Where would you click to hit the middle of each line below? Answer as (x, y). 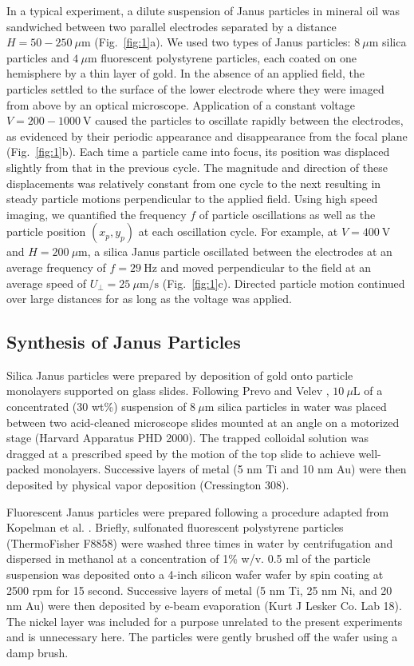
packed (23, 469)
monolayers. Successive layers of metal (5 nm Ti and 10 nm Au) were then (225, 469)
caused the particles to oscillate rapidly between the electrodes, (249, 120)
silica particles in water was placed (302, 407)
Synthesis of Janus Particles (124, 342)
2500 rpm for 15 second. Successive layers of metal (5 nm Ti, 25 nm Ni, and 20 (199, 590)
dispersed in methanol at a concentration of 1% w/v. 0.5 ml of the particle (189, 558)
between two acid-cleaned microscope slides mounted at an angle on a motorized (203, 422)
